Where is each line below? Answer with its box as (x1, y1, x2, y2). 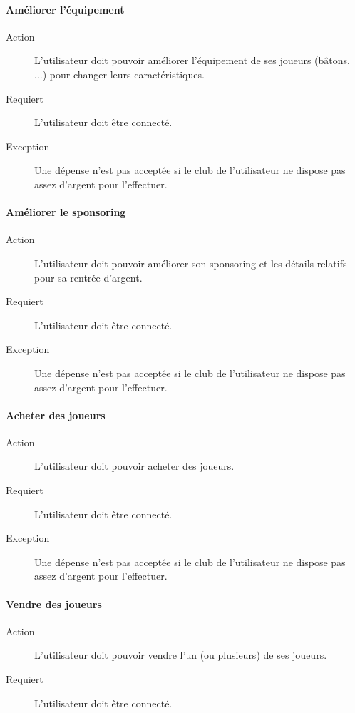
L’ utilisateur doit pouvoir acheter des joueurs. (34, 458, 235, 473)
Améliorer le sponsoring (6, 205, 126, 220)
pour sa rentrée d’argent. (34, 270, 143, 284)
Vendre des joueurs (6, 596, 102, 611)
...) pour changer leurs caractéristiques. (34, 66, 205, 81)
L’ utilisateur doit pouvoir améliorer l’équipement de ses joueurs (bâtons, (34, 53, 350, 68)
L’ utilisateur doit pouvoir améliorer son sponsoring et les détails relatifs (34, 255, 347, 270)
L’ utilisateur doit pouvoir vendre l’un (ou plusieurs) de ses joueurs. (34, 647, 327, 662)
